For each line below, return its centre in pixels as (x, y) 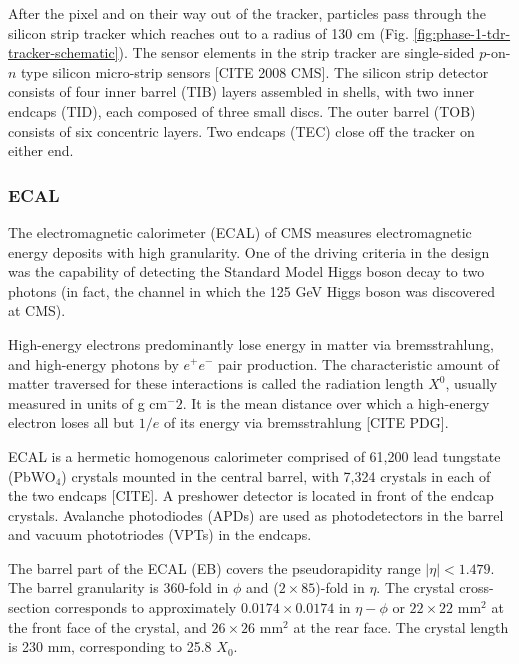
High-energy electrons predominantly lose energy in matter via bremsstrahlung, (251, 343)
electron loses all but (71, 422)
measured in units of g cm (88, 402)
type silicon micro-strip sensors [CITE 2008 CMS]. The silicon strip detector (255, 71)
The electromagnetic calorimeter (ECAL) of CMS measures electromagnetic (240, 231)
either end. (41, 150)
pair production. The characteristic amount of (359, 363)
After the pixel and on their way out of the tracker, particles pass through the (247, 13)
